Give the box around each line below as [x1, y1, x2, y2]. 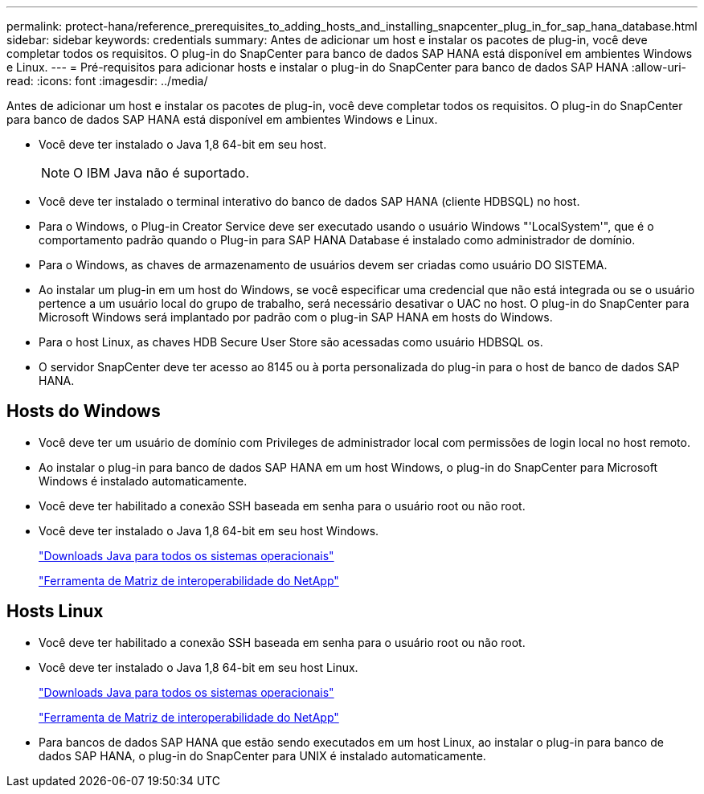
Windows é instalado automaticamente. [39, 473, 248, 488]
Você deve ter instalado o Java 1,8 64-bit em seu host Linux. [39, 660, 358, 674]
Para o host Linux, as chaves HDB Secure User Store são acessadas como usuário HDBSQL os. [39, 335, 543, 349]
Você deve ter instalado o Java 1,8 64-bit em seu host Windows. [39, 523, 379, 538]
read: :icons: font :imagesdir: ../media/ [6, 74, 208, 88]
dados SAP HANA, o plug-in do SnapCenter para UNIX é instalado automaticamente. [39, 748, 486, 763]
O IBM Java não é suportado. [73, 165, 250, 181]
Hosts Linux [6, 601, 104, 622]
